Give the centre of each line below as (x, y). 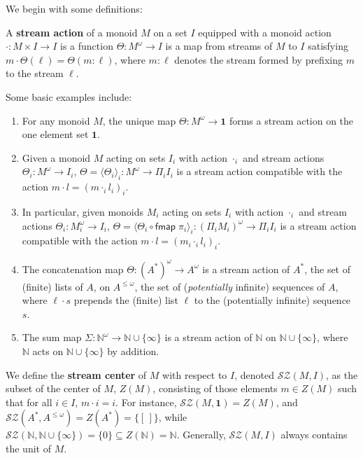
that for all (29, 402)
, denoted (254, 374)
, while (173, 417)
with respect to (195, 374)
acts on (48, 351)
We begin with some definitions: (74, 8)
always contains (314, 435)
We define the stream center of (76, 374)
